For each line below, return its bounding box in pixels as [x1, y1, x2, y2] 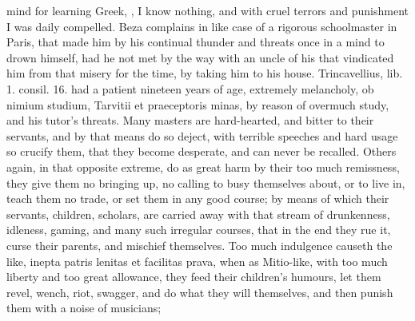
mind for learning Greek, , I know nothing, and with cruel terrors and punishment [6, 2, 409, 18]
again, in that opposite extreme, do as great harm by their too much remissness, [6, 158, 400, 175]
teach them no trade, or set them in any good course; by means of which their [6, 190, 389, 207]
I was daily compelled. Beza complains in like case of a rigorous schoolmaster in [6, 18, 397, 34]
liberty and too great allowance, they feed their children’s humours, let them [6, 268, 381, 285]
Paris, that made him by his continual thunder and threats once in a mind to [6, 34, 385, 50]
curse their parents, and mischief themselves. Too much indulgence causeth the [6, 236, 393, 253]
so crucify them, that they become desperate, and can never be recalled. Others [6, 143, 397, 160]
